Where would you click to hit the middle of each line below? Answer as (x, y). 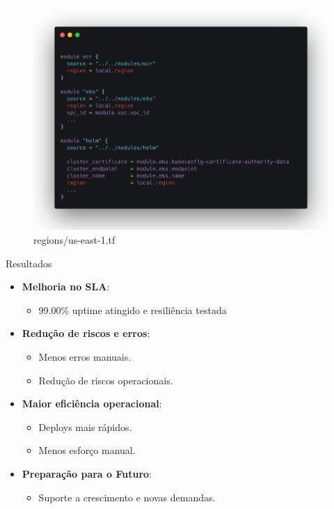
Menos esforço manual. (87, 450)
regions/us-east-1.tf (74, 240)
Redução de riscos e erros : (86, 333)
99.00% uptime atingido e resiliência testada (133, 310)
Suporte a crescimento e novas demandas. (127, 497)
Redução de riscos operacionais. (106, 380)
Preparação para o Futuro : (87, 473)
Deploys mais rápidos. (85, 426)
